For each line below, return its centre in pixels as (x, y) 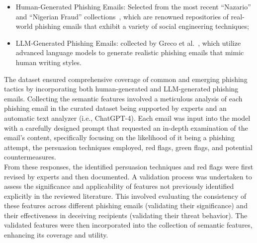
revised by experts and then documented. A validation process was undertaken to (128, 176)
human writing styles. (48, 62)
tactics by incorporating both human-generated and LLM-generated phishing (121, 89)
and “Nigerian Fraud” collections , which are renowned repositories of (122, 16)
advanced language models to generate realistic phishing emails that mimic (130, 52)
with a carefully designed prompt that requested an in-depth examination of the (126, 127)
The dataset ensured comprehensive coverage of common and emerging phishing (126, 79)
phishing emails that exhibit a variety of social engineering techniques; (142, 26)
